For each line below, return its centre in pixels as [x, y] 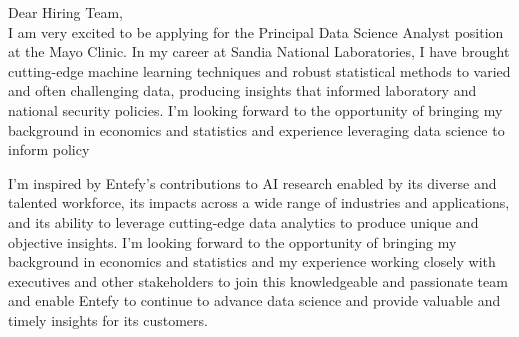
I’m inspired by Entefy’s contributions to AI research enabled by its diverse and [252, 182]
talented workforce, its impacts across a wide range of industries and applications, [259, 202]
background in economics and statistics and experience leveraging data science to [256, 129]
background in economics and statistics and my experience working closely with [252, 261]
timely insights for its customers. [108, 319]
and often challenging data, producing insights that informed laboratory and [242, 90]
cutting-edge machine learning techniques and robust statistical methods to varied [259, 70]
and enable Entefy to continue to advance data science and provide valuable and [254, 300]
